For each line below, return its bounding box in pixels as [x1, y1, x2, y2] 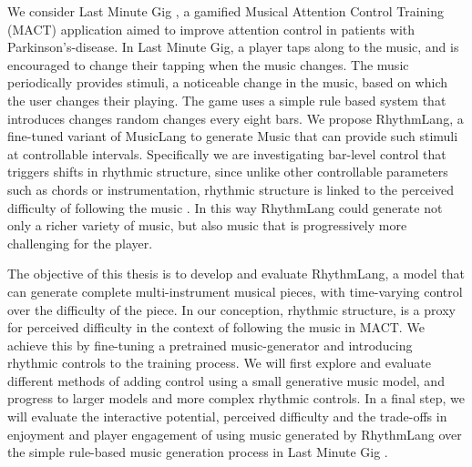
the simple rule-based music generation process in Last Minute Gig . [7, 442, 388, 462]
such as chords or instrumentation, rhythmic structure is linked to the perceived [7, 179, 454, 198]
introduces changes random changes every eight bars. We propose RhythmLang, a [7, 108, 464, 127]
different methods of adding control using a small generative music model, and [7, 371, 445, 390]
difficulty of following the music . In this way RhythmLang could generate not [7, 198, 443, 217]
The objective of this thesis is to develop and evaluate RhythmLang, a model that [7, 264, 465, 283]
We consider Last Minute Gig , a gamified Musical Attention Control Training [7, 2, 445, 20]
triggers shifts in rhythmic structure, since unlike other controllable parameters [7, 162, 448, 181]
